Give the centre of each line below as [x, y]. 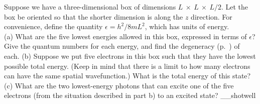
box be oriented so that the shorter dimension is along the [94, 16]
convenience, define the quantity [53, 26]
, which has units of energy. [187, 26]
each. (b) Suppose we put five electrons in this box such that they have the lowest [130, 56]
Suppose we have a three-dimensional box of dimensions [90, 7]
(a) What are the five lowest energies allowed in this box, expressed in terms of [125, 36]
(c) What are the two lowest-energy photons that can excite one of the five [119, 85]
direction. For [212, 16]
